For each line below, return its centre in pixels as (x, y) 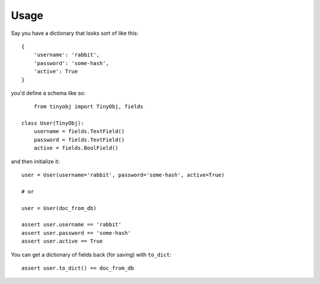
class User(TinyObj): (53, 123)
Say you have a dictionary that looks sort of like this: (75, 33)
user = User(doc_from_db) (59, 208)
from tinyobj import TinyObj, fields (88, 107)
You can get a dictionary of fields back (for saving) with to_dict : (91, 254)
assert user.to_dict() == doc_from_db (78, 268)
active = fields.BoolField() (76, 148)
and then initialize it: (36, 161)
